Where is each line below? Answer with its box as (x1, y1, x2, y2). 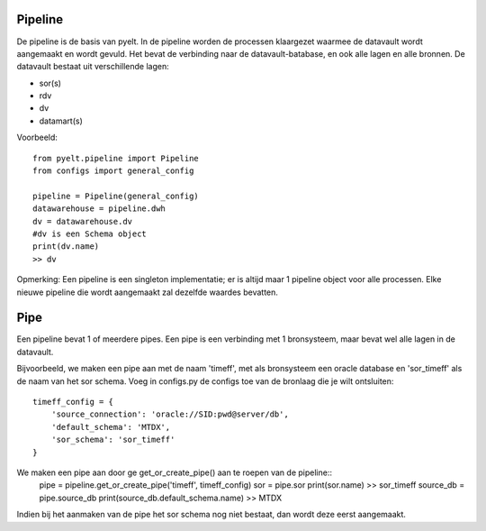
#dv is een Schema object (32, 228, 148, 239)
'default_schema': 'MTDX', (50, 422, 171, 432)
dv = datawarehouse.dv (32, 216, 133, 226)
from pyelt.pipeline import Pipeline (32, 153, 200, 163)
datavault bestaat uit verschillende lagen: (16, 61, 170, 72)
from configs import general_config (32, 166, 194, 176)
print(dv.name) (32, 242, 100, 252)
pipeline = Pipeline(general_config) (32, 190, 200, 201)
